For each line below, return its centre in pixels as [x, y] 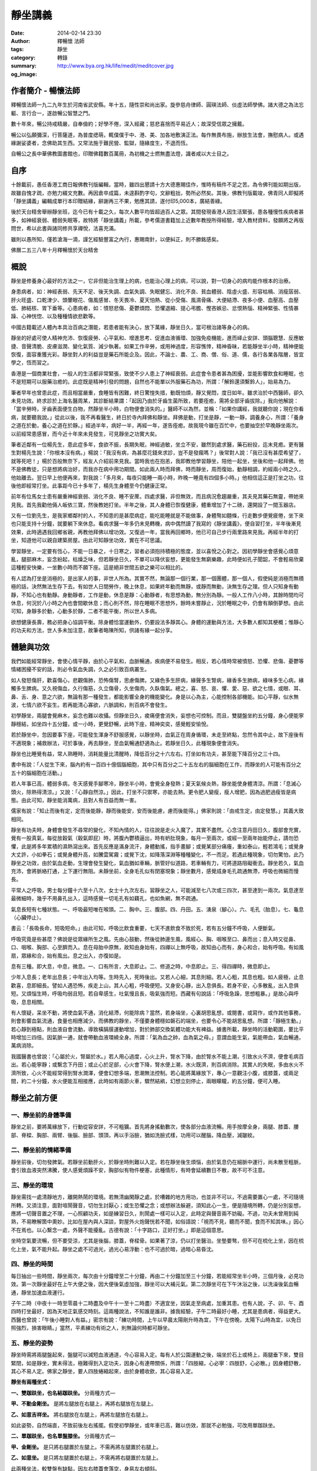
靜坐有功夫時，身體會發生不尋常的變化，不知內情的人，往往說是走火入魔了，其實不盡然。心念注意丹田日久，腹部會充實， [157, 830]
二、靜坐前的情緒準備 [41, 1150]
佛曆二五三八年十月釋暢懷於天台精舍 [55, 250]
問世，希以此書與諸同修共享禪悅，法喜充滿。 [65, 228]
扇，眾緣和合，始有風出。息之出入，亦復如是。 [68, 956]
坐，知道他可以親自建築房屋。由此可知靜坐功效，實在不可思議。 [88, 540]
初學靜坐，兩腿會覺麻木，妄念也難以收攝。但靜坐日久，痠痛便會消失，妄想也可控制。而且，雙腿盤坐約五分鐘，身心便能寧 [157, 715]
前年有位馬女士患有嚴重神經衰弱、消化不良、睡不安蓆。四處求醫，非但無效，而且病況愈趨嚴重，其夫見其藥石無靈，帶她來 [157, 497]
